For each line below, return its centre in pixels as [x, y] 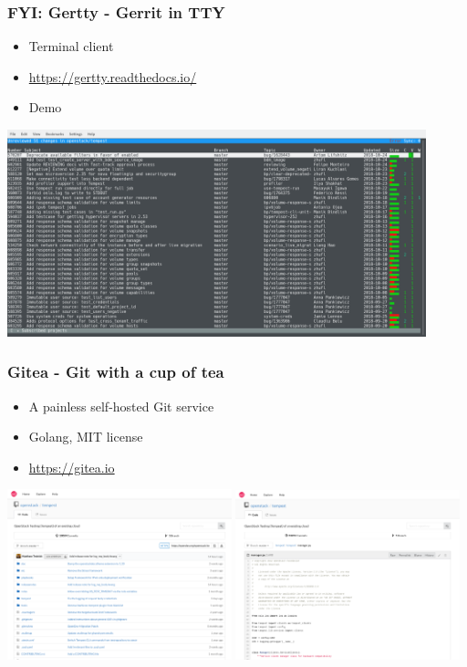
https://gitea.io [72, 467]
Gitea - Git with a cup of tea [116, 372]
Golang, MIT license [86, 437]
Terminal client [71, 46]
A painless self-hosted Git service [121, 406]
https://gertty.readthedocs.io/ [113, 76]
